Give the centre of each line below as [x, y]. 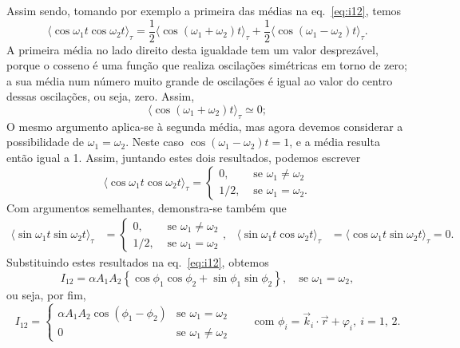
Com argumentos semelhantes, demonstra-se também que [147, 207]
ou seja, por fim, [46, 294]
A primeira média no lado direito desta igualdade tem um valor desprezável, [192, 49]
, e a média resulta [335, 142]
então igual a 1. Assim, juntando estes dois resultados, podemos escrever [184, 158]
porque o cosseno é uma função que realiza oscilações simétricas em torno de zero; [207, 65]
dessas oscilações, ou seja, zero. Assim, [101, 96]
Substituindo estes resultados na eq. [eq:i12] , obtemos [138, 262]
